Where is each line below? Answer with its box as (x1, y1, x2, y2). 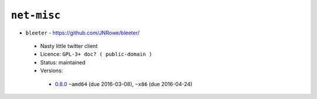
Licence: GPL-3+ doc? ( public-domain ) (40, 50, 153, 58)
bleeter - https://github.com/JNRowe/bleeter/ (25, 29, 140, 36)
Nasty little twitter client (40, 42, 98, 49)
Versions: (40, 67, 63, 74)
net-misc (11, 9, 61, 22)
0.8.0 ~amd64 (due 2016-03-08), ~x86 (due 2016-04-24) (55, 80, 193, 87)
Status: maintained (40, 59, 86, 66)
